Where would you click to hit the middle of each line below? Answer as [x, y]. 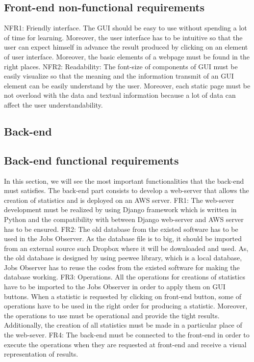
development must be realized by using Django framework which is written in [120, 209]
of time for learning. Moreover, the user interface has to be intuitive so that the [123, 37]
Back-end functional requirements [91, 160]
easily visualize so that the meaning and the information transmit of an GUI [119, 76]
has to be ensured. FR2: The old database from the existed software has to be [121, 229]
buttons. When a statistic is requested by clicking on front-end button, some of [123, 296]
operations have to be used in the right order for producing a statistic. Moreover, [126, 306]
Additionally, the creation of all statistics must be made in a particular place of [123, 325]
